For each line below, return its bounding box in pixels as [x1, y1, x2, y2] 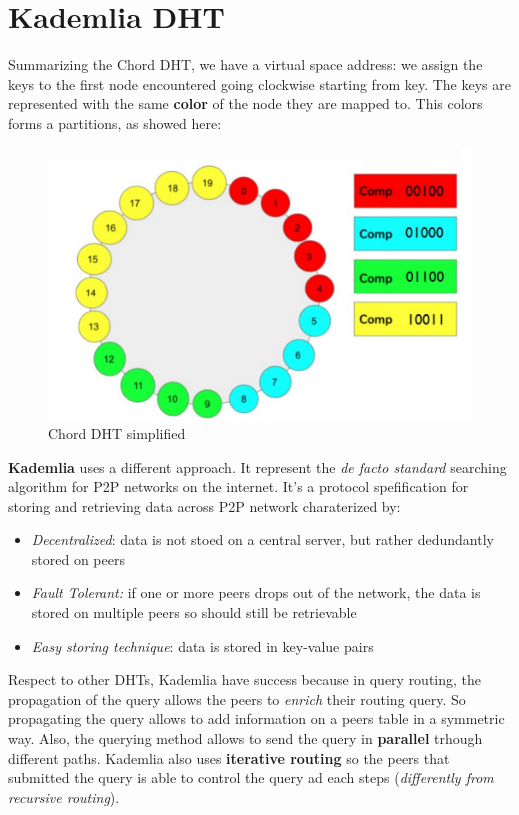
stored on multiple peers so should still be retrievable [31, 602, 357, 623]
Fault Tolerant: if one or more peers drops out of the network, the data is [31, 582, 481, 603]
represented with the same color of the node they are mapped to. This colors [8, 93, 483, 114]
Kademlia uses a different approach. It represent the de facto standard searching [8, 456, 507, 477]
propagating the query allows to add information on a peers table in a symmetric [8, 708, 505, 729]
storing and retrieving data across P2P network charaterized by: [8, 495, 401, 516]
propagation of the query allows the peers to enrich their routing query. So [8, 688, 466, 709]
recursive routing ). [8, 786, 120, 807]
